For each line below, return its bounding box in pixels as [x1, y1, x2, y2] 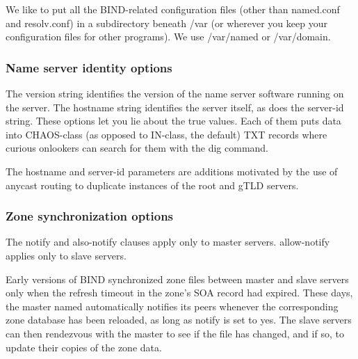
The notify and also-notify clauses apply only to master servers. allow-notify [6, 234, 330, 249]
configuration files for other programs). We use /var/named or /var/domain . [6, 29, 331, 44]
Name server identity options [6, 58, 172, 76]
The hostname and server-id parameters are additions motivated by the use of [6, 163, 338, 178]
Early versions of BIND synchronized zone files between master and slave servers [6, 271, 349, 286]
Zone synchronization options [6, 207, 174, 225]
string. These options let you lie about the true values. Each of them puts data [6, 113, 341, 128]
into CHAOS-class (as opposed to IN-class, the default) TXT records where [6, 127, 327, 141]
